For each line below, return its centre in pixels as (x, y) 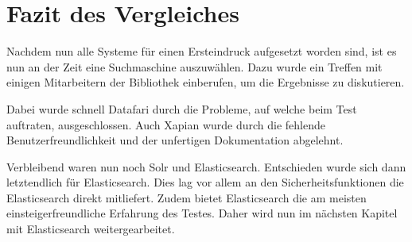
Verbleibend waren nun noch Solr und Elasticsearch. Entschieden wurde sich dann (206, 166)
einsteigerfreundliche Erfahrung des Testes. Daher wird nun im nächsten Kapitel (202, 213)
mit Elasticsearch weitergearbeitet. (91, 229)
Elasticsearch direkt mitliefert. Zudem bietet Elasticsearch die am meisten (187, 197)
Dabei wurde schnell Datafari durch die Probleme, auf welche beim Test (182, 108)
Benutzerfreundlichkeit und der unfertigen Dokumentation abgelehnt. (175, 140)
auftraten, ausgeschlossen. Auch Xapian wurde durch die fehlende (166, 124)
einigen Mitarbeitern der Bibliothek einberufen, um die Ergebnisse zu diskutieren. (206, 82)
